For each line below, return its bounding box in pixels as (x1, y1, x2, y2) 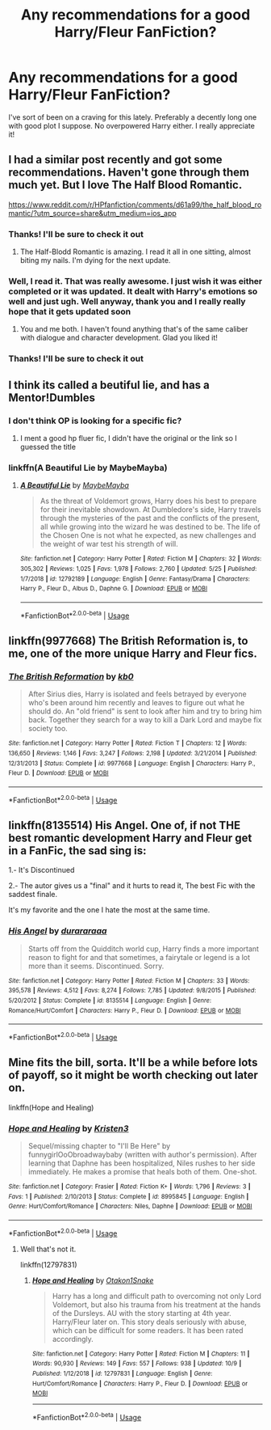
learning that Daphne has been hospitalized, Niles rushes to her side (27, 1158, 256, 1168)
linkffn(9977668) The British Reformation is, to (8, 633, 248, 648)
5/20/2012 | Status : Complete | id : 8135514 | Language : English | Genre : (8, 996, 212, 1005)
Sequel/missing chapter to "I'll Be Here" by (27, 1141, 171, 1150)
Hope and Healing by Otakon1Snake (31, 1276, 154, 1285)
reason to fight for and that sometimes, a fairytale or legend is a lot (27, 952, 251, 962)
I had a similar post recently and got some (8, 153, 223, 167)
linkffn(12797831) (19, 1259, 77, 1269)
